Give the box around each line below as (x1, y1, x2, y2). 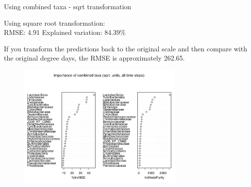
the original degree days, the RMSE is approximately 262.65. (4, 53, 185, 63)
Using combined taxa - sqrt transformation (4, 1, 132, 11)
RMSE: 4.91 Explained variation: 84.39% (4, 27, 126, 37)
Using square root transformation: (4, 17, 105, 28)
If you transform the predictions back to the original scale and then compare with (4, 43, 247, 53)
